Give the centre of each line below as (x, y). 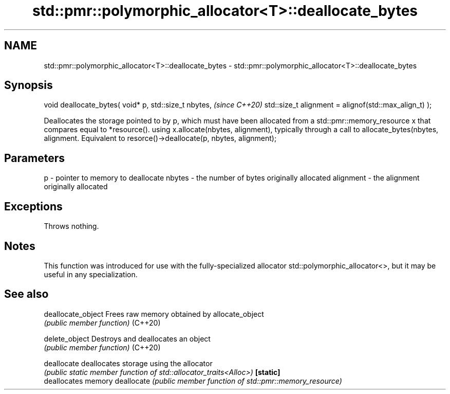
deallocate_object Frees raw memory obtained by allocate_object (154, 314)
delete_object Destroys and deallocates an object (127, 338)
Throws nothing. (71, 226)
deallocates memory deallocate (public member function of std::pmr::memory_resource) (193, 381)
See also (26, 294)
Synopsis (29, 85)
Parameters (34, 158)
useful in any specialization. (91, 274)
